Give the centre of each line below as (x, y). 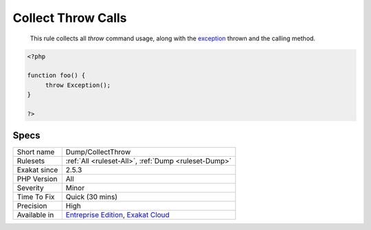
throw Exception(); (78, 85)
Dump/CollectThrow (98, 152)
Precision (32, 206)
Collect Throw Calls (70, 18)
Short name (36, 152)
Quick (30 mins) (92, 197)
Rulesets (31, 161)
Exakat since (37, 170)
